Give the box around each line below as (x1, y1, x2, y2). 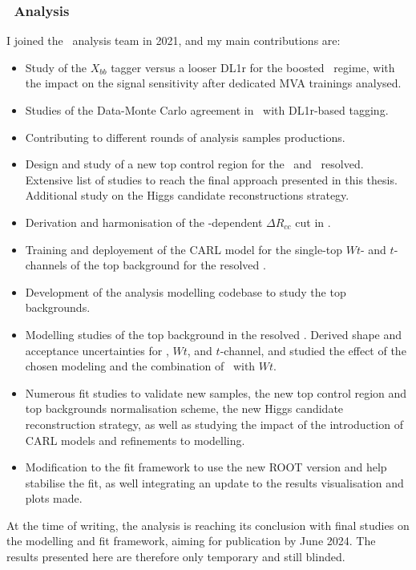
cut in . (295, 213, 331, 230)
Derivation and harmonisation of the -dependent (25, 213, 263, 230)
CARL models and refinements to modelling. (25, 431, 245, 448)
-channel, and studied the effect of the (220, 342, 406, 358)
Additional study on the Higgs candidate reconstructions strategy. (25, 187, 349, 204)
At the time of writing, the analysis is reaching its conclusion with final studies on (6, 516, 410, 533)
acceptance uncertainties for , (25, 342, 169, 358)
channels (25, 257, 67, 273)
